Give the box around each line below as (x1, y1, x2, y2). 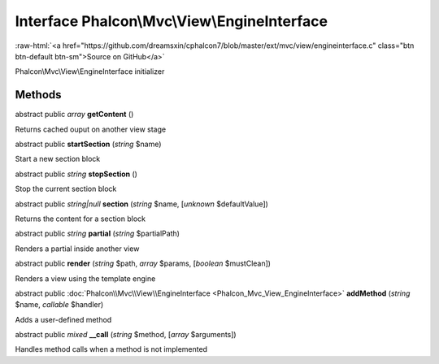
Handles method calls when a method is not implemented (15, 344, 207, 354)
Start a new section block (15, 154, 101, 164)
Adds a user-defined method (15, 314, 112, 324)
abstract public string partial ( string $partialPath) (15, 228, 180, 239)
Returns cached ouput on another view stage (15, 124, 167, 134)
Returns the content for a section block (15, 214, 146, 223)
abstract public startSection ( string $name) (15, 139, 162, 149)
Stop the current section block (15, 184, 117, 194)
